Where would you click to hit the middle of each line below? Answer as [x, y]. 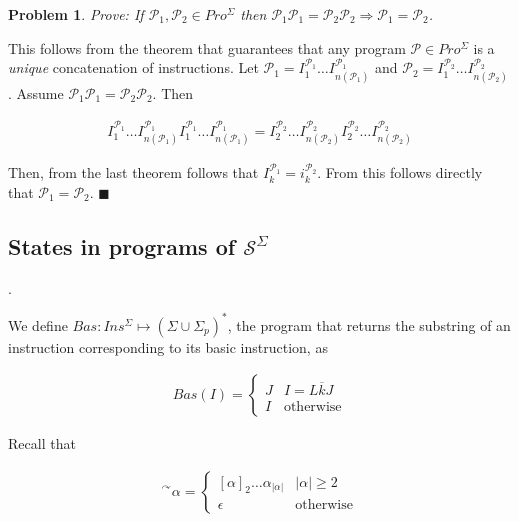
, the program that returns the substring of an [369, 324]
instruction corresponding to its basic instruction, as [168, 346]
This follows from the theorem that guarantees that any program [207, 47]
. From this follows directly [400, 172]
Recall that [42, 443]
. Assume [36, 92]
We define [38, 324]
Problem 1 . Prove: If [76, 14]
